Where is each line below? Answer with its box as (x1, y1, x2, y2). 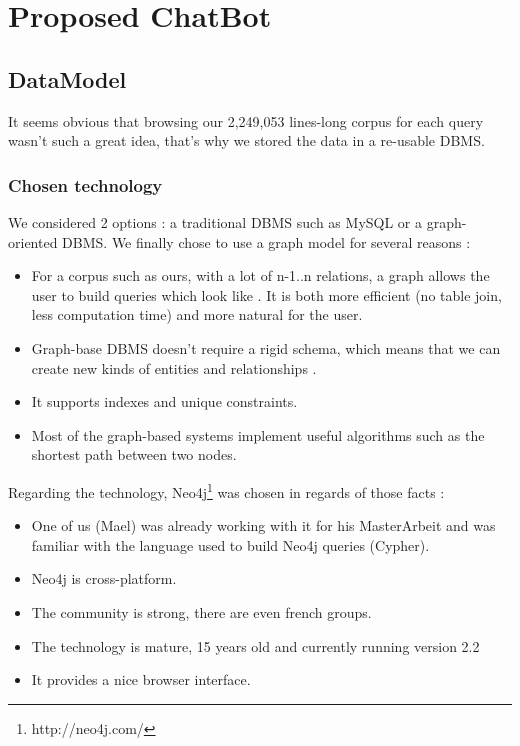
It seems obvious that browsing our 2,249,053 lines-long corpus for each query (8, 110, 484, 131)
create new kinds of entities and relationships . (31, 357, 317, 378)
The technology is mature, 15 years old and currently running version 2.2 (31, 635, 480, 656)
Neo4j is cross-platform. (31, 568, 177, 589)
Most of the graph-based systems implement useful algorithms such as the (31, 424, 485, 445)
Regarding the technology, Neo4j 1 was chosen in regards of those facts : (8, 478, 445, 502)
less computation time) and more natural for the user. (31, 304, 363, 325)
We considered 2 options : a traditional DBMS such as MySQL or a (8, 211, 423, 232)
